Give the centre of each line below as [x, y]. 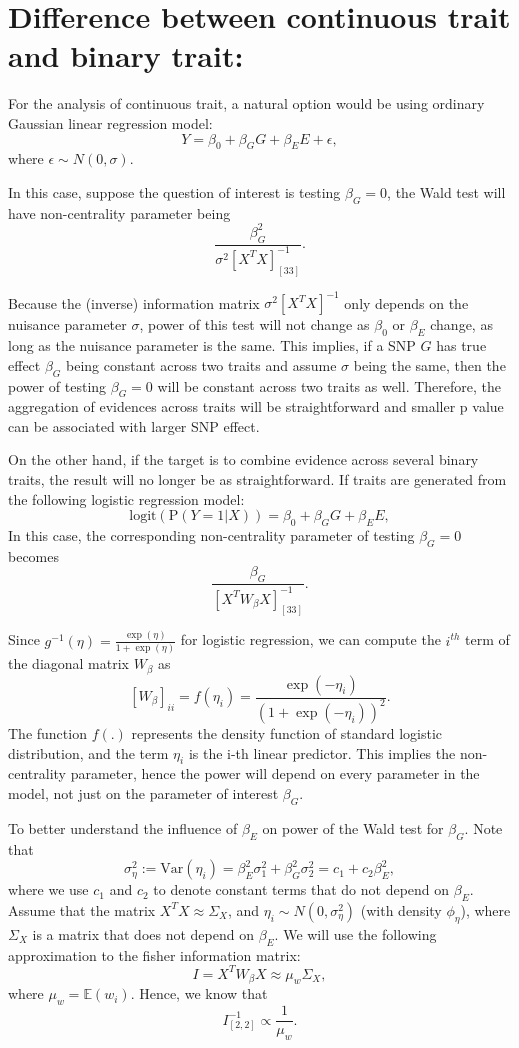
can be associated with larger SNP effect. [134, 425]
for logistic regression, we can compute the [310, 639]
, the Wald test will [446, 191]
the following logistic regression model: [126, 498]
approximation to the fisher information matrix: [154, 954]
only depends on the [406, 302]
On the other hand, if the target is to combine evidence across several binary [243, 459]
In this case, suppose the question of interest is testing [174, 191]
